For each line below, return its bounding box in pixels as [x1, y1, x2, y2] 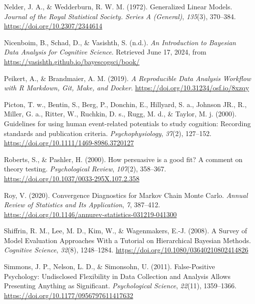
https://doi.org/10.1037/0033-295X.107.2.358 [4, 173, 140, 183]
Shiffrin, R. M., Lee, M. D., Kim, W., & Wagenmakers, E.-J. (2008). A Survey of [4, 225, 247, 236]
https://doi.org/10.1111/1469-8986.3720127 [4, 138, 134, 148]
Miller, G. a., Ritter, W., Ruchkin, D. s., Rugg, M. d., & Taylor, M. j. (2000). [4, 109, 237, 119]
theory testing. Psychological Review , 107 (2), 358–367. [4, 164, 166, 174]
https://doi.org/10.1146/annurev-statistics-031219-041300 [4, 209, 177, 219]
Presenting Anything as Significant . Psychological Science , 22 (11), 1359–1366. [4, 280, 237, 291]
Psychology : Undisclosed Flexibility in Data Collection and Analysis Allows [4, 271, 230, 281]
